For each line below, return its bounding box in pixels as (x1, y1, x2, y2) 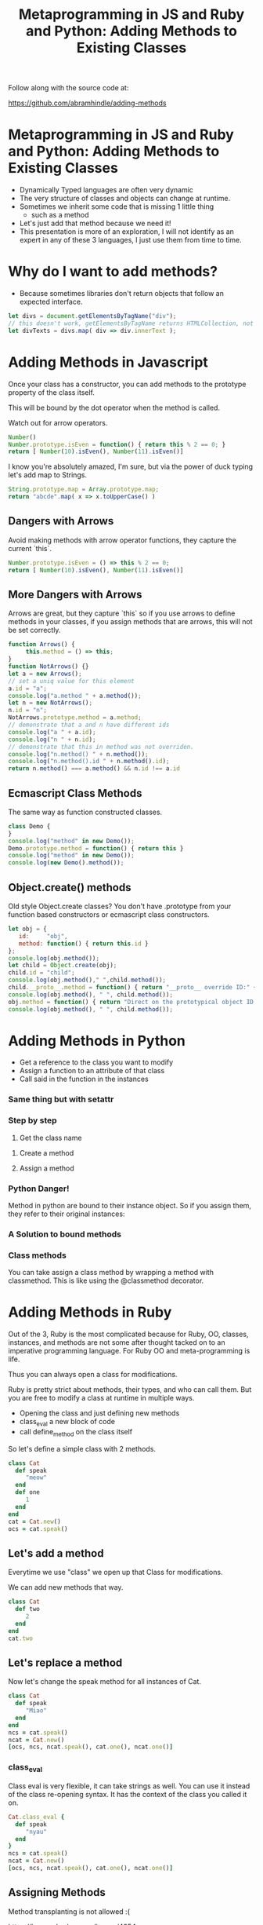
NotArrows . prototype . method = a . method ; (8, 714, 142, 721)
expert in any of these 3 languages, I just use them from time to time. (19, 236, 242, 245)
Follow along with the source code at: (8, 83, 129, 93)
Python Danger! (8, 1183, 70, 1194)
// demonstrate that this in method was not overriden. (8, 743, 194, 751)
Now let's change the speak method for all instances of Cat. (8, 1677, 202, 1686)
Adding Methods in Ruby (8, 1303, 172, 1321)
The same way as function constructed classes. (8, 807, 163, 816)
